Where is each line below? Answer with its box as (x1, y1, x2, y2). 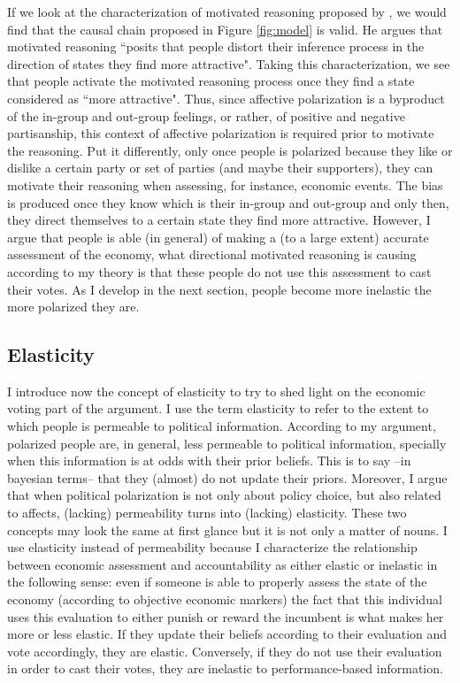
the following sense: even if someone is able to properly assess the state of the (7, 572, 427, 591)
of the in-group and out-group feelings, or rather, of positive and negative (7, 106, 405, 125)
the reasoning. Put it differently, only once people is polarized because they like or (7, 141, 453, 159)
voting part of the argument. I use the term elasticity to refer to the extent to (7, 399, 429, 418)
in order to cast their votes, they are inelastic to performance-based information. (7, 659, 443, 678)
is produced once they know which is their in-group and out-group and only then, (7, 193, 449, 211)
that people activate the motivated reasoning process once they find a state (7, 72, 415, 90)
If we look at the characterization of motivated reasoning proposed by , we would (7, 3, 447, 20)
